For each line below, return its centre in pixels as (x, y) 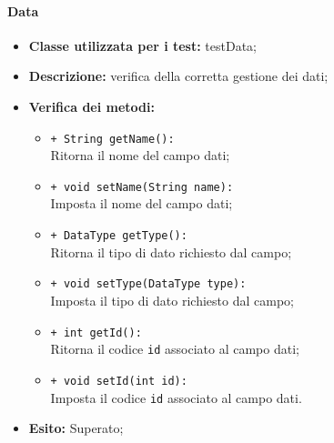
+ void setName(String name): (142, 187)
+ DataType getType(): (119, 236)
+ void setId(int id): (119, 381)
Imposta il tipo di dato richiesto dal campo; (172, 300)
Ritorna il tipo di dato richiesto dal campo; (171, 252)
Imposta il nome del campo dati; (142, 203)
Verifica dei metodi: (91, 106)
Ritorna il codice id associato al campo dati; (175, 349)
